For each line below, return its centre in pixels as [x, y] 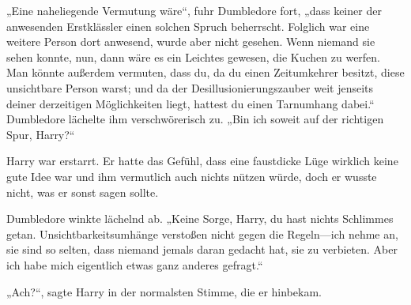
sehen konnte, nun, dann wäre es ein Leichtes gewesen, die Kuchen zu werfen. [194, 56]
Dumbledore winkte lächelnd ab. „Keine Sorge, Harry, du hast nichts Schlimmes [200, 218]
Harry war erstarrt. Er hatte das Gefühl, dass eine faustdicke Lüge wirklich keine [202, 161]
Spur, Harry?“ [41, 134]
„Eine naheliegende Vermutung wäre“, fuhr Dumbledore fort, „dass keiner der [194, 10]
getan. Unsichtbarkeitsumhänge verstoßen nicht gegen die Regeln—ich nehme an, [202, 233]
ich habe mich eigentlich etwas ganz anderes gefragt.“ [135, 264]
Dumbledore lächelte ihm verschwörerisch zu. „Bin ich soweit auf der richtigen [195, 119]
